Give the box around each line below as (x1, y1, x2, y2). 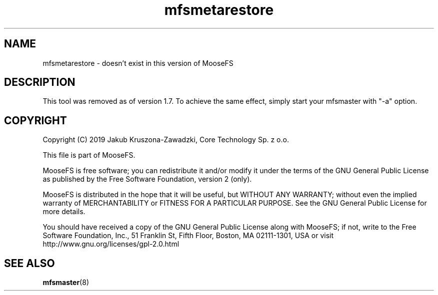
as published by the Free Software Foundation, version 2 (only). (42, 175, 252, 184)
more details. (42, 207, 85, 216)
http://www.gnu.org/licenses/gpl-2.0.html (42, 240, 179, 249)
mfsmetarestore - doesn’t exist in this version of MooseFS (42, 58, 233, 67)
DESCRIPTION (4, 76, 75, 89)
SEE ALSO (4, 257, 55, 270)
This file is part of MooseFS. (42, 151, 135, 160)
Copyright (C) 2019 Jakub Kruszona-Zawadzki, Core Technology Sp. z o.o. (42, 135, 289, 144)
